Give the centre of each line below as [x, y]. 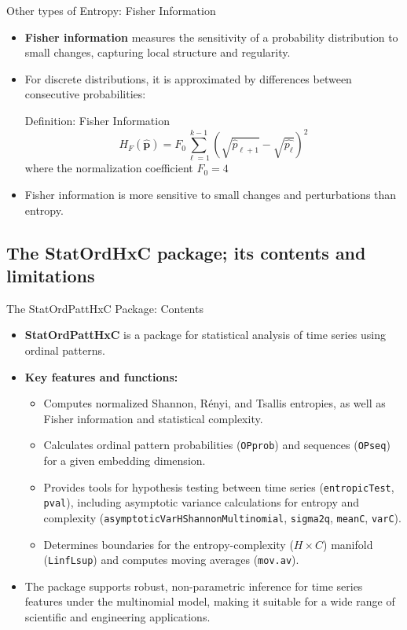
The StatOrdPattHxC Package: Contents [105, 308]
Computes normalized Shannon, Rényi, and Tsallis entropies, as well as [214, 403]
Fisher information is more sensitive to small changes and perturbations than [211, 194]
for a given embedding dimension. [125, 460]
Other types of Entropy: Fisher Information [111, 10]
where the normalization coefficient [109, 168]
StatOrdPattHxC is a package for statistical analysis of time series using [205, 335]
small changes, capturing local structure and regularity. [158, 52]
